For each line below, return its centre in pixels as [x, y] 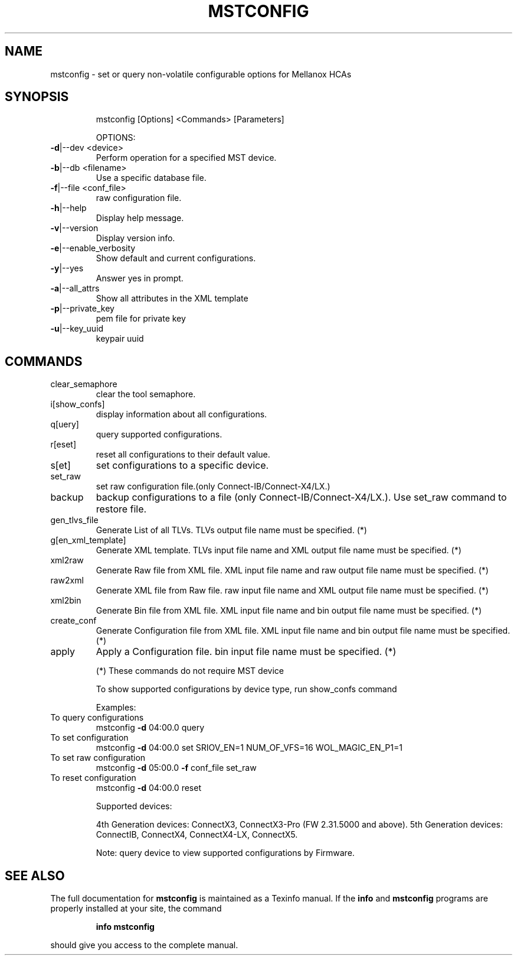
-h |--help [68, 208]
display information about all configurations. [181, 414]
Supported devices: [134, 806]
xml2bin [66, 601]
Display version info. [135, 238]
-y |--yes [67, 268]
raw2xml [67, 580]
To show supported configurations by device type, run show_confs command [246, 689]
